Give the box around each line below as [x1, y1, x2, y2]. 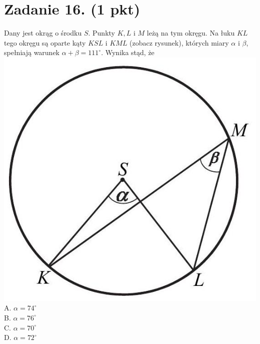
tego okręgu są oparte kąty [4, 37, 86, 48]
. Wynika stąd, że [101, 47, 154, 58]
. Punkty [88, 28, 115, 38]
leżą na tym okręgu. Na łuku [146, 28, 235, 38]
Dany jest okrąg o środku [4, 28, 82, 38]
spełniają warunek [4, 47, 60, 58]
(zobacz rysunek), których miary [129, 37, 229, 48]
